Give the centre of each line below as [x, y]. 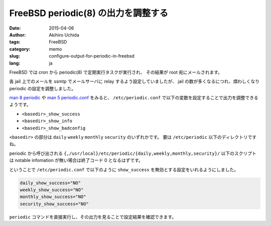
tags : [15, 42]
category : [20, 49]
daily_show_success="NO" [50, 183]
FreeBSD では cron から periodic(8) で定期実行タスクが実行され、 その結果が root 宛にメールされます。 [116, 72]
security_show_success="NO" [54, 204]
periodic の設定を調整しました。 [43, 88]
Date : [15, 28]
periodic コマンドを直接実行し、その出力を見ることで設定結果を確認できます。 [93, 217]
